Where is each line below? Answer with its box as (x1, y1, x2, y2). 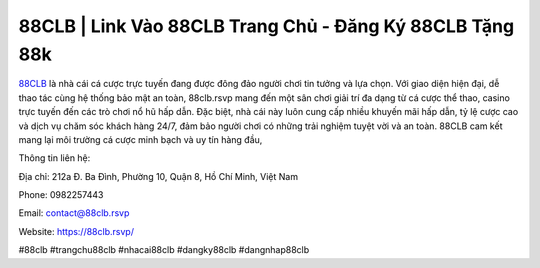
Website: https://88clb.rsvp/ (18, 225, 135, 237)
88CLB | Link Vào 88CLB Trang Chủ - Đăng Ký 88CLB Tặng (18, 15, 515, 37)
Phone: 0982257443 (18, 189, 104, 201)
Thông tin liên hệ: (18, 152, 91, 164)
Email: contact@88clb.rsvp (18, 207, 130, 219)
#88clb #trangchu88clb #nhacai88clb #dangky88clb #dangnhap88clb (18, 244, 310, 256)
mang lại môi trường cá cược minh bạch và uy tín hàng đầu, (18, 133, 263, 145)
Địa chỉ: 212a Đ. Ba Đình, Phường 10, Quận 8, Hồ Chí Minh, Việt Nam (18, 170, 299, 182)
